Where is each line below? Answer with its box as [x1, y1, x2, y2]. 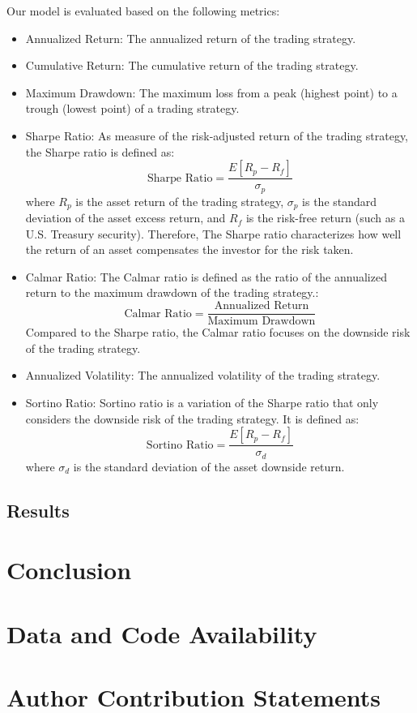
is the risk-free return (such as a [245, 209, 405, 226]
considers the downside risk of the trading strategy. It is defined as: [25, 410, 360, 427]
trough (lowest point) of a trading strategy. [25, 100, 240, 117]
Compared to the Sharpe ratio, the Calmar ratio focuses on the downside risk [25, 324, 411, 341]
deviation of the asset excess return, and [25, 209, 226, 226]
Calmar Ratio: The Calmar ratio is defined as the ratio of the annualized [25, 268, 387, 285]
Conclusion [6, 553, 132, 586]
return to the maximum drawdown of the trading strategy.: [25, 284, 319, 301]
